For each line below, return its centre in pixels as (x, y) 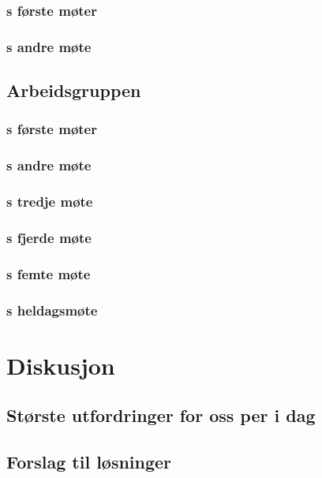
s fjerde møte (49, 237)
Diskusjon (61, 365)
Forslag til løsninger (89, 462)
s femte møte (49, 273)
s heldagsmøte (52, 310)
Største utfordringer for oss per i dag (161, 415)
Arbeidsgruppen (74, 90)
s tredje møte (50, 202)
